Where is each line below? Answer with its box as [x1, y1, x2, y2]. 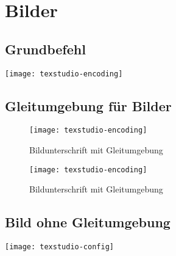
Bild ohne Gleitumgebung [5, 213, 171, 232]
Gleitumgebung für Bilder [5, 96, 172, 115]
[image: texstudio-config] [5, 243, 114, 252]
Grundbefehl [5, 39, 86, 58]
